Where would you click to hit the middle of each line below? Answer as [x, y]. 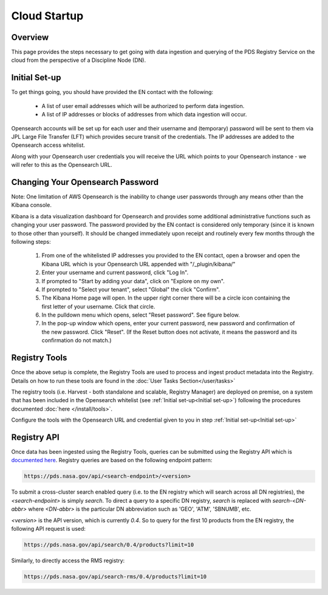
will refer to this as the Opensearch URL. [62, 165]
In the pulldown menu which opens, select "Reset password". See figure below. [141, 315]
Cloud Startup [47, 16]
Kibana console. [31, 205]
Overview [30, 37]
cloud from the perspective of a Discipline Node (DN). [78, 60]
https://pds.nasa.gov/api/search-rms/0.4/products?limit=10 [115, 577]
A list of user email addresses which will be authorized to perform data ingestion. [143, 106]
